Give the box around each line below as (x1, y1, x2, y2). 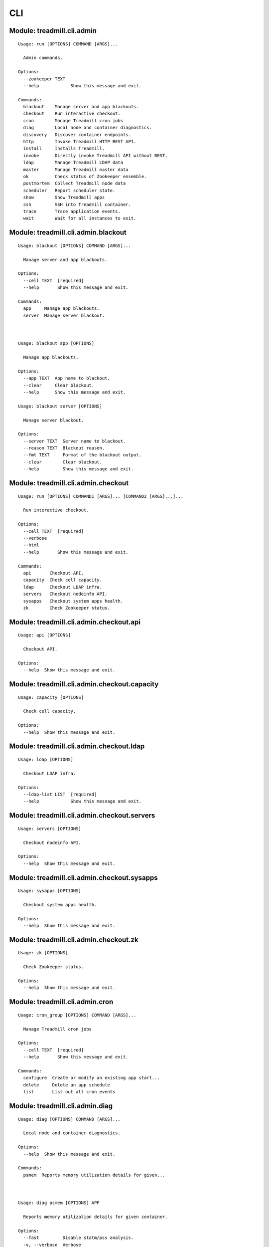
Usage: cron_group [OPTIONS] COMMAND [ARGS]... (18, 1012, 136, 1018)
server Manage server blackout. (23, 312, 105, 318)
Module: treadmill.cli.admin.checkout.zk (9, 935, 139, 944)
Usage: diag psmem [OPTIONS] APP (18, 1200, 100, 1206)
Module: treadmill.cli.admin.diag (9, 1101, 113, 1110)
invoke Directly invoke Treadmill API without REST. (23, 153, 168, 158)
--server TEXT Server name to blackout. (23, 438, 126, 444)
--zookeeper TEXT (23, 76, 66, 82)
